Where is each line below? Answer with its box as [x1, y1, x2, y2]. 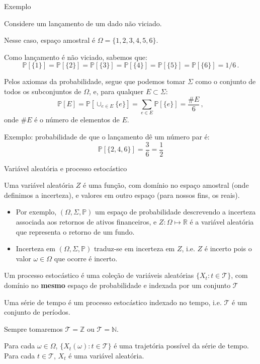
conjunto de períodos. [4, 307, 70, 317]
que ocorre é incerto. [54, 253, 118, 263]
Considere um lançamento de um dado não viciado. [4, 18, 162, 28]
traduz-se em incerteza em [94, 243, 175, 254]
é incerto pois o [204, 243, 252, 254]
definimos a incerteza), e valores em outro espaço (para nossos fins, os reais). [4, 189, 240, 200]
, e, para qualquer [89, 86, 144, 96]
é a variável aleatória [190, 216, 254, 227]
